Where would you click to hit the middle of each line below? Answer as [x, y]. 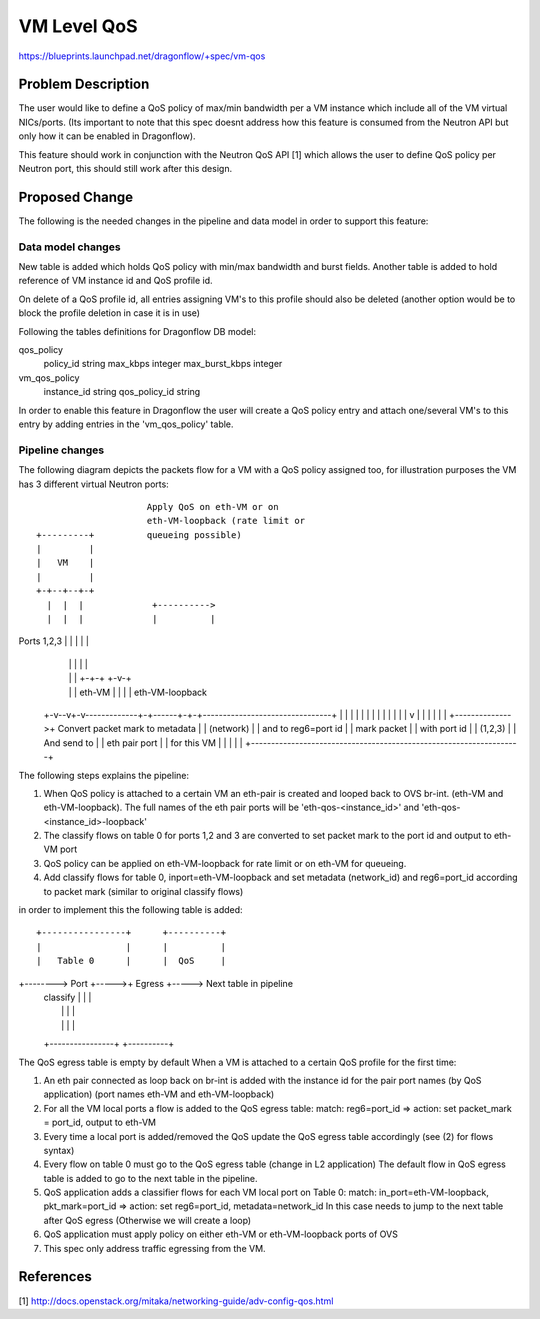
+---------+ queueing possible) [139, 534]
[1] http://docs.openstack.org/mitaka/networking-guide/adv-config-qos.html [176, 1301]
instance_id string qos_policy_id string [122, 392]
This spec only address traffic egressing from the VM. [154, 1248]
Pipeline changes [61, 450]
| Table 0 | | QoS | [131, 961]
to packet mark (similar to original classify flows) [143, 891]
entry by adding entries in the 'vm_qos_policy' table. [126, 424]
